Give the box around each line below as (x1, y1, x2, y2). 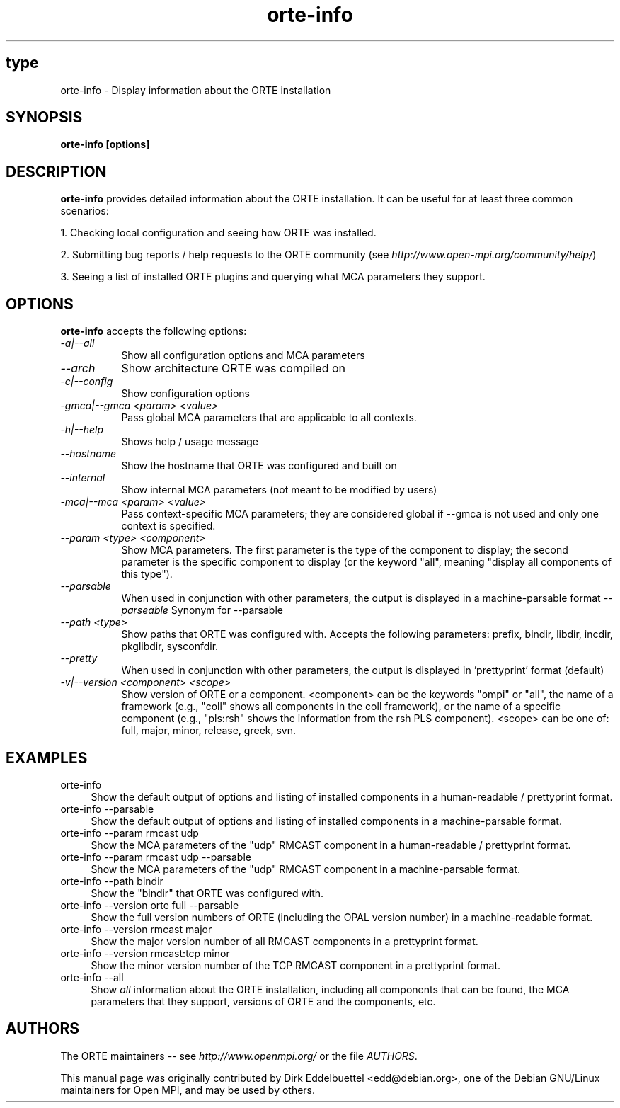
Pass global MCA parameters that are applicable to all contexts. (121, 411, 417, 424)
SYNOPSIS (6, 108, 83, 127)
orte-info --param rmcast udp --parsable (60, 850, 251, 863)
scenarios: (60, 205, 109, 217)
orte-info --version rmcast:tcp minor (60, 947, 230, 959)
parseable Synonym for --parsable (121, 604, 283, 617)
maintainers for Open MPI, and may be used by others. (60, 1083, 316, 1096)
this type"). (121, 568, 173, 581)
